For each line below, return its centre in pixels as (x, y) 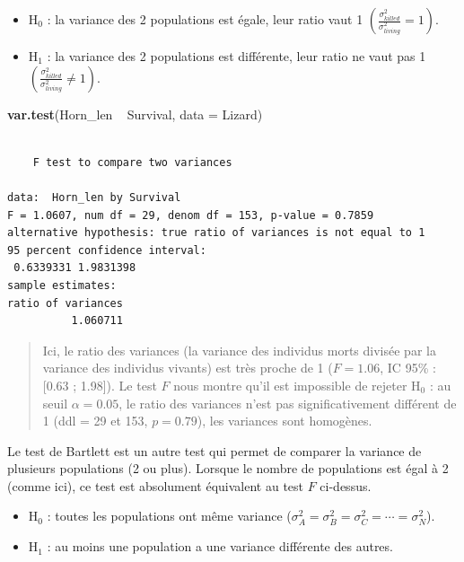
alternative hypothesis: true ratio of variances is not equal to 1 (216, 233)
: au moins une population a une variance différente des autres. (220, 546)
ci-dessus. (346, 485)
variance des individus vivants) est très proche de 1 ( (188, 368)
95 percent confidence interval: (107, 250)
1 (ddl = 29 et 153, (95, 421)
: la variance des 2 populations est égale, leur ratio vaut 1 (205, 19)
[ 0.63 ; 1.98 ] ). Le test (100, 385)
